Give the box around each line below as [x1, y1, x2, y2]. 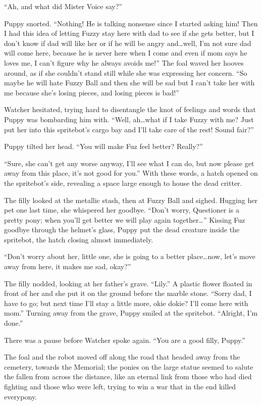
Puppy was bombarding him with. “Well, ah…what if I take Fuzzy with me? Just [4, 114, 254, 124]
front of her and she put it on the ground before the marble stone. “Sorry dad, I [4, 288, 252, 298]
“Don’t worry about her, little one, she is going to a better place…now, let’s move [4, 251, 255, 262]
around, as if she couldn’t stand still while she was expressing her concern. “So [4, 67, 247, 78]
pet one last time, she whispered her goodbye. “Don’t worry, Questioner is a [4, 205, 239, 215]
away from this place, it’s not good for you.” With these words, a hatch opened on [4, 168, 258, 178]
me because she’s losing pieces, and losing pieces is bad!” [4, 87, 179, 97]
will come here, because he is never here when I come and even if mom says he [4, 47, 247, 58]
